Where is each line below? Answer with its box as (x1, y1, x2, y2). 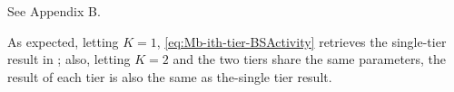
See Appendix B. (7, 2, 101, 20)
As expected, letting (7, 32, 119, 51)
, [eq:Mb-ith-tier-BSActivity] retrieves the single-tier (156, 32, 447, 51)
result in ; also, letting (7, 50, 131, 69)
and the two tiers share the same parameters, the (173, 50, 447, 69)
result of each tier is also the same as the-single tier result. (7, 67, 332, 86)
